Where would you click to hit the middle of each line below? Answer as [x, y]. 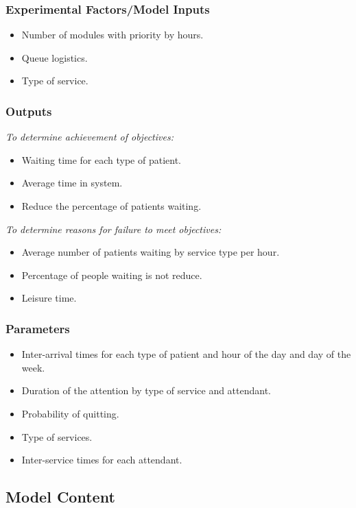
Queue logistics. [55, 57]
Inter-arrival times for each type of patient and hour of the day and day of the [186, 354]
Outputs [29, 111]
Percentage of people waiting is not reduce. [112, 275]
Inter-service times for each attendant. [102, 460]
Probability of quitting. [70, 413]
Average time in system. [72, 183]
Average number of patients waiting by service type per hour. [151, 252]
